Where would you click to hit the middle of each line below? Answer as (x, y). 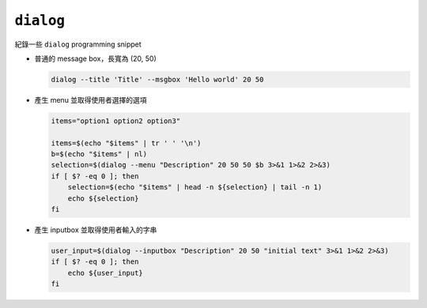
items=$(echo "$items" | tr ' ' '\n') (126, 143)
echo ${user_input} (106, 273)
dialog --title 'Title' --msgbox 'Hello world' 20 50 (157, 79)
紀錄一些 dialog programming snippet (78, 44)
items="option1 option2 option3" (116, 121)
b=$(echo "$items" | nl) (99, 154)
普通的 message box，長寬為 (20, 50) (96, 58)
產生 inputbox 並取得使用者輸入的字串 (96, 230)
